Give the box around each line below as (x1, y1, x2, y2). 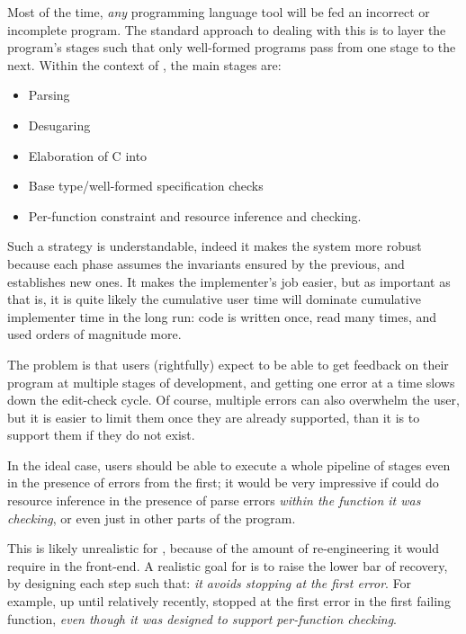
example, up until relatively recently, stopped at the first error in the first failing (7, 592, 451, 611)
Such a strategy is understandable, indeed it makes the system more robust (7, 237, 422, 255)
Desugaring (28, 115, 91, 134)
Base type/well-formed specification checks (28, 176, 264, 195)
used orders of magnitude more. (7, 325, 182, 344)
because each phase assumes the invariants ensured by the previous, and (7, 254, 405, 272)
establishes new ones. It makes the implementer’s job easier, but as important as (7, 272, 451, 290)
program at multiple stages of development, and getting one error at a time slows (7, 372, 455, 391)
